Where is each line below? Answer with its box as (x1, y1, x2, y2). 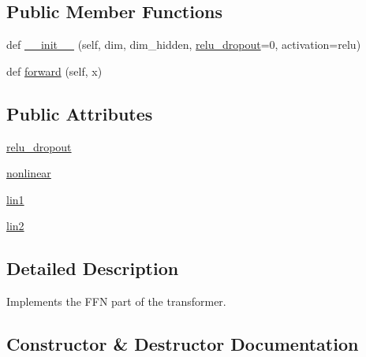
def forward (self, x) (6, 62, 103, 79)
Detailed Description (6, 256, 179, 281)
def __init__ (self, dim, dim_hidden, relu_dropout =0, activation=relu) (6, 36, 361, 53)
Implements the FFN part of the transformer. (6, 293, 226, 310)
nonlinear (6, 165, 51, 181)
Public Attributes (6, 101, 153, 125)
